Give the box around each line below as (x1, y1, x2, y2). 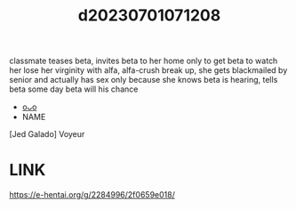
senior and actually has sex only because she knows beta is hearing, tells (9, 75, 278, 85)
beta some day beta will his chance (9, 84, 139, 94)
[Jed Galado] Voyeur (9, 129, 85, 140)
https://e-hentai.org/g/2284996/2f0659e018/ (9, 189, 175, 200)
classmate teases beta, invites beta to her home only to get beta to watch (9, 55, 278, 67)
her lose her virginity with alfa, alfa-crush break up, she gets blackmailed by (9, 65, 288, 76)
